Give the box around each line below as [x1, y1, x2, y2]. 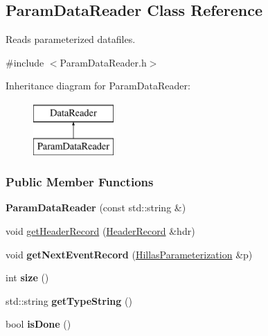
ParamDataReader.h [60, 55, 147, 69]
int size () [6, 270, 49, 285]
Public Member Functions [6, 173, 154, 191]
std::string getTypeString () [6, 293, 132, 308]
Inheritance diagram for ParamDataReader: [6, 78, 190, 93]
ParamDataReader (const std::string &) [6, 200, 186, 215]
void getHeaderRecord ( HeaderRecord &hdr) [6, 223, 195, 238]
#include [6, 55, 44, 69]
